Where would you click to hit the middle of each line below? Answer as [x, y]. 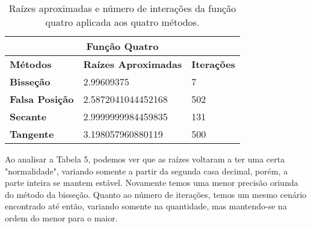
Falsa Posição [42, 99]
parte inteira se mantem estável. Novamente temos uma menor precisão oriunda [152, 183]
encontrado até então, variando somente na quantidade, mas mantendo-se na [146, 206]
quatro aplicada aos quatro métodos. [122, 22]
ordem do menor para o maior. [61, 217]
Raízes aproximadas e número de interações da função [122, 8]
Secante [28, 116]
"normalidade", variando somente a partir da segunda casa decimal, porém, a [146, 171]
